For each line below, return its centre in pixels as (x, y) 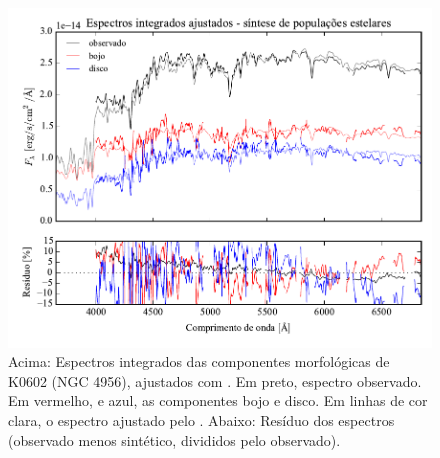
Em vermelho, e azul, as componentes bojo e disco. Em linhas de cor (218, 400)
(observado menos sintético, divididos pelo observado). (174, 439)
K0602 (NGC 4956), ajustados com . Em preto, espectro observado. (215, 380)
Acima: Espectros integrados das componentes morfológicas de (199, 361)
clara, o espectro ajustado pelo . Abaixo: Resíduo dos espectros (201, 420)
